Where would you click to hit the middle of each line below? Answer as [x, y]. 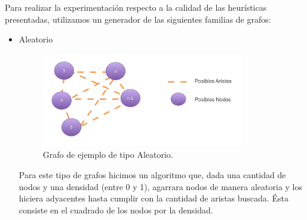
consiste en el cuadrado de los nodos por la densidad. [116, 210]
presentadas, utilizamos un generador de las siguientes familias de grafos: [138, 19]
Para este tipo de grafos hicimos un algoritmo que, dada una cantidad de [152, 175]
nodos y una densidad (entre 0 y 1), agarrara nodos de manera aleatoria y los [161, 186]
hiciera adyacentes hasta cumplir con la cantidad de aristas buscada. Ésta [153, 198]
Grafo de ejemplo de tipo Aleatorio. [108, 155]
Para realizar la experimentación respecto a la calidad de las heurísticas [136, 7]
